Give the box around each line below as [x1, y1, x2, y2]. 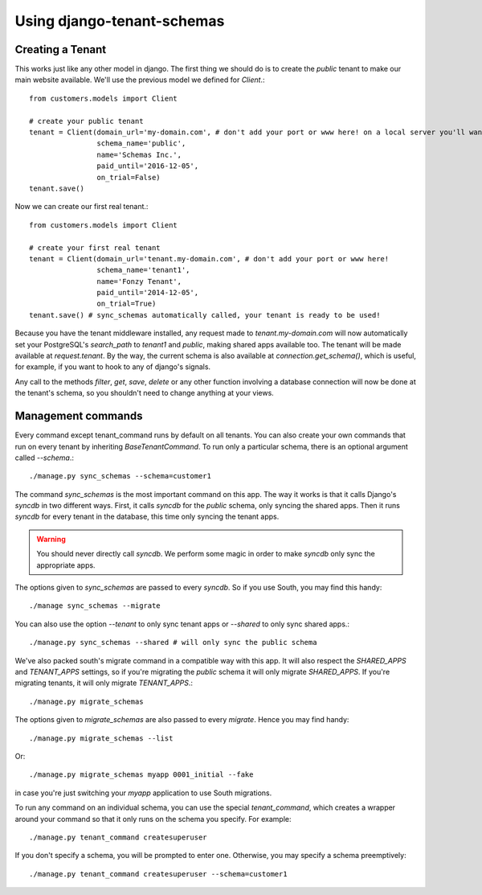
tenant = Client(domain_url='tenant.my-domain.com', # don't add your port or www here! [29, 254, 390, 263]
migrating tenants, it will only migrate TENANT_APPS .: [14, 678, 193, 688]
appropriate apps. [36, 560, 96, 570]
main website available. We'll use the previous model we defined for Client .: [14, 75, 265, 84]
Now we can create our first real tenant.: [14, 202, 149, 211]
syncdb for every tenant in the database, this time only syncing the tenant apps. [14, 511, 280, 522]
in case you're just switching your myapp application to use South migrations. [14, 788, 272, 798]
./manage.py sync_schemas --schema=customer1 [29, 471, 212, 481]
